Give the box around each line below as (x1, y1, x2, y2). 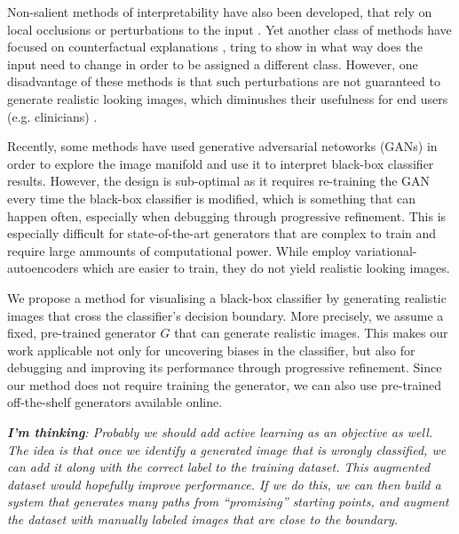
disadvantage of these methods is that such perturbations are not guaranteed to (7, 72, 440, 91)
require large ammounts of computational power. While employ (7, 241, 352, 259)
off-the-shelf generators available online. (7, 393, 223, 411)
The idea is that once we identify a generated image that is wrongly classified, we (7, 440, 447, 458)
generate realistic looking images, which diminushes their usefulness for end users (7, 89, 448, 108)
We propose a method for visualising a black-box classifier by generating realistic (7, 288, 447, 307)
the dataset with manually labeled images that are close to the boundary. (7, 510, 399, 529)
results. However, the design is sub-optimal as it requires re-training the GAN (7, 171, 431, 190)
